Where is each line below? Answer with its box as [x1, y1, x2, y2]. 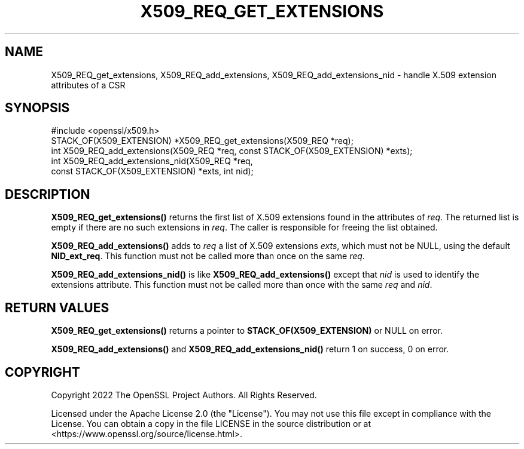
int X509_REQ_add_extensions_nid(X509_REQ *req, [51, 156, 253, 167]
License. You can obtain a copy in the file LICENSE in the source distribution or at [51, 418, 371, 429]
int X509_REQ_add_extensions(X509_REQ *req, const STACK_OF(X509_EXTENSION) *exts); [51, 146, 413, 156]
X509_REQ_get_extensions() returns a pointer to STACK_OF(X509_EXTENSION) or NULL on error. [51, 325, 443, 336]
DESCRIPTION [5, 186, 90, 202]
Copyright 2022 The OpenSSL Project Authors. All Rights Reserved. [51, 389, 317, 400]
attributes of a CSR [51, 79, 126, 90]
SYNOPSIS [5, 100, 70, 116]
